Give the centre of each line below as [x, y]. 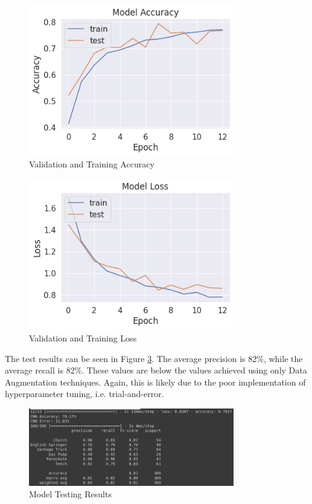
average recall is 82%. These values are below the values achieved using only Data [156, 370]
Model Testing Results [70, 494]
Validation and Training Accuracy [92, 164]
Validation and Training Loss [83, 338]
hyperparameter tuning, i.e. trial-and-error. [84, 394]
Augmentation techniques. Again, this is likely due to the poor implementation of [155, 382]
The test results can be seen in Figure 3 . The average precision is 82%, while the [154, 358]
